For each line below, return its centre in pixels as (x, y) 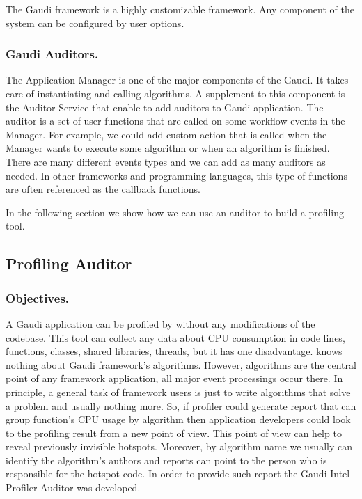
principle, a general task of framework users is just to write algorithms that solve (178, 391)
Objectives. (38, 298)
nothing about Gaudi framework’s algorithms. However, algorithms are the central (181, 364)
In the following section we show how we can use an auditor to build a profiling (175, 212)
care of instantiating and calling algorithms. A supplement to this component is (175, 93)
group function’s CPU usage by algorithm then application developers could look (178, 419)
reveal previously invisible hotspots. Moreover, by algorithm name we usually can (179, 446)
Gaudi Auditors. (52, 54)
